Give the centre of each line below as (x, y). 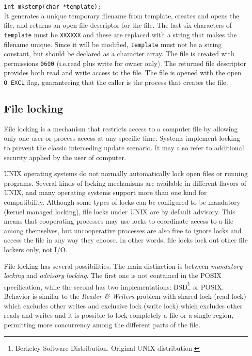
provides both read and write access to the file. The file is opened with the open (123, 73)
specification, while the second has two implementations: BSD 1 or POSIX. (114, 286)
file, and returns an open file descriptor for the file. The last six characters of (118, 25)
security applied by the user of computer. (65, 157)
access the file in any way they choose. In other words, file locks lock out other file (126, 240)
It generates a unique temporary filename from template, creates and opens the (122, 15)
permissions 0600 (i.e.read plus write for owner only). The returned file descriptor (125, 63)
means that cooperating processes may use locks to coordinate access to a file (119, 221)
